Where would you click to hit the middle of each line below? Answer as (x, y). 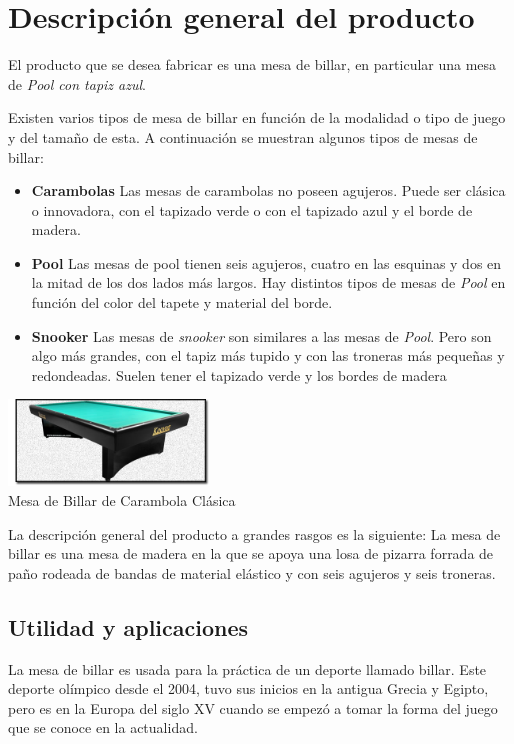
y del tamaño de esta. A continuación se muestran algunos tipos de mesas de (243, 136)
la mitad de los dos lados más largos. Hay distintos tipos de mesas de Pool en (268, 282)
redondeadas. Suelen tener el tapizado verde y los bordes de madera (239, 374)
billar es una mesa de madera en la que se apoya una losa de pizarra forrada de (251, 553)
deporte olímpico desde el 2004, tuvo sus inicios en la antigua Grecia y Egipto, (248, 688)
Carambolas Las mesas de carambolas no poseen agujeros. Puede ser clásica (268, 190)
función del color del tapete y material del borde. (182, 302)
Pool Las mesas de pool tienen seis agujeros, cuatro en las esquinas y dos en (266, 262)
